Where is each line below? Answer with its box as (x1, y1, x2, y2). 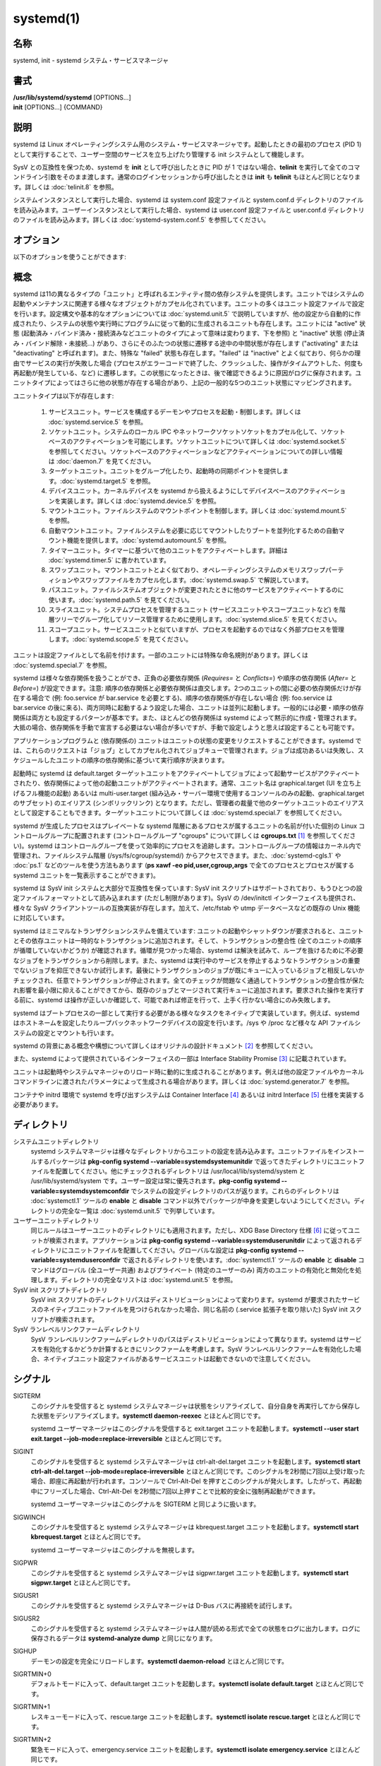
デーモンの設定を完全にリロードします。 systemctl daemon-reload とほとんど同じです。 (30, 1657, 289, 1665)
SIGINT (13, 1447, 35, 1456)
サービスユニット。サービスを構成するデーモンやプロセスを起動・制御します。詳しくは (48, 408, 301, 416)
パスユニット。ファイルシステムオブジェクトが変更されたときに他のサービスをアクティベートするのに (48, 586, 344, 594)
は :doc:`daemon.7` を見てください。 (48, 457, 155, 466)
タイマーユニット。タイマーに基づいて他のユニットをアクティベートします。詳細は (48, 546, 289, 555)
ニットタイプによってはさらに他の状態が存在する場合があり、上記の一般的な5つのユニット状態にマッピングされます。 (13, 379, 356, 387)
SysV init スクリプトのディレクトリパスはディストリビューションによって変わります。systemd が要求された (30, 1296, 342, 1304)
